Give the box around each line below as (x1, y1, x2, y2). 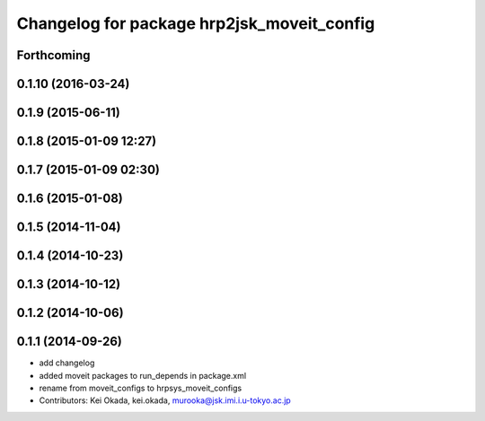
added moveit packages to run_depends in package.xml (39, 370, 247, 381)
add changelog (39, 357, 95, 368)
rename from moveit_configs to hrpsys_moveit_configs (39, 382, 242, 393)
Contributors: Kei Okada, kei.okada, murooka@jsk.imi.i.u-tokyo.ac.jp (39, 395, 291, 406)
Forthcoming (16, 48, 91, 63)
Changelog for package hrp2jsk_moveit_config (16, 13, 375, 33)
